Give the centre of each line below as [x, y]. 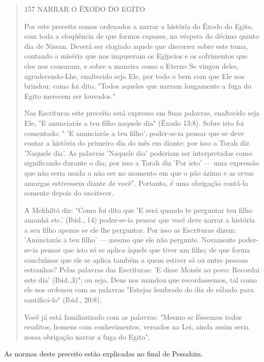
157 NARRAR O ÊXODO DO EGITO [85, 9]
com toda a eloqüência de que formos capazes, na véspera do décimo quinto [142, 36]
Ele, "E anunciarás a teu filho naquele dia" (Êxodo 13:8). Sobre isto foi [134, 122]
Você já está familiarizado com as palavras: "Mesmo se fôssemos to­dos [133, 316]
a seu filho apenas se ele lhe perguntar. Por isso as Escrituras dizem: [130, 229]
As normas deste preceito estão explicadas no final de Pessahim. [104, 354]
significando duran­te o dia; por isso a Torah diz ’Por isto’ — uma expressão [142, 163]
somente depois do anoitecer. [69, 193]
